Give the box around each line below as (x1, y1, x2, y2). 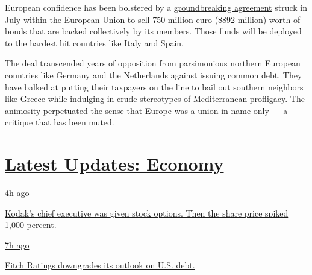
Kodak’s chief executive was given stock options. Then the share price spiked (5, 206, 289, 219)
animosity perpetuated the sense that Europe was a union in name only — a (5, 104, 288, 116)
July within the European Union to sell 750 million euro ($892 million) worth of (5, 13, 301, 25)
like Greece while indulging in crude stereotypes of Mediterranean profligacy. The (5, 92, 305, 105)
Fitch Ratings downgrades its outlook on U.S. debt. (5, 259, 195, 271)
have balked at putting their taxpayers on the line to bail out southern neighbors (5, 80, 304, 93)
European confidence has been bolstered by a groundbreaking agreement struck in (5, 1, 307, 13)
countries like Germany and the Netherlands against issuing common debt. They (5, 68, 302, 81)
